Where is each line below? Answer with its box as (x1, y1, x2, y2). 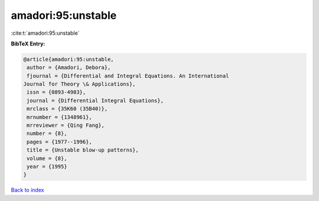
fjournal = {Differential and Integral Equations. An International (27, 73, 229, 79)
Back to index (11, 186, 44, 194)
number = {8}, (27, 130, 67, 137)
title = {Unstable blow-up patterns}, (27, 147, 139, 153)
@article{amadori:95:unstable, (23, 56, 115, 62)
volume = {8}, (27, 155, 67, 162)
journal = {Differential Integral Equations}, (27, 97, 164, 104)
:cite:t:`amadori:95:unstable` (11, 29, 80, 37)
